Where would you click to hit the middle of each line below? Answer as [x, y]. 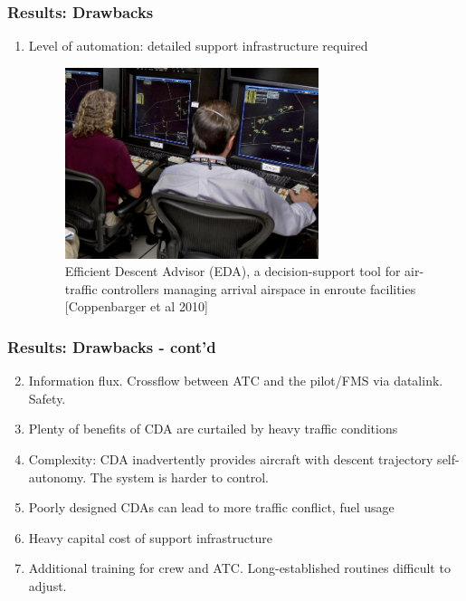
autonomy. [57, 477]
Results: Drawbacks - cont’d [112, 346]
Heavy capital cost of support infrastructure [150, 537]
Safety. [47, 398]
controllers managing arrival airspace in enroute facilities [259, 288]
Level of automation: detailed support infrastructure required [198, 46]
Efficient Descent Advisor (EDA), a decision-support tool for [233, 271]
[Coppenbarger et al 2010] [136, 306]
